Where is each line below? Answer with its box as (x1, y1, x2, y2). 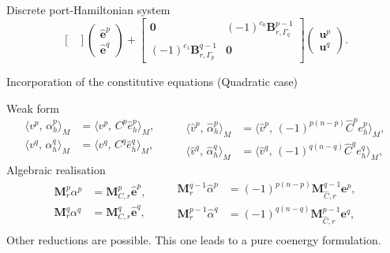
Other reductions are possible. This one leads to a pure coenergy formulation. (6, 231, 381, 247)
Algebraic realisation (6, 162, 106, 178)
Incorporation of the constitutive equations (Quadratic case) (6, 73, 298, 89)
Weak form (6, 99, 59, 116)
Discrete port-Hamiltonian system (6, 2, 171, 17)
